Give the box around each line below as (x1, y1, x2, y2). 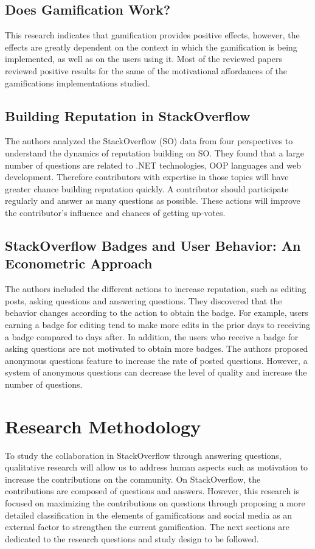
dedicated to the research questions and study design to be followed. (5, 532, 259, 545)
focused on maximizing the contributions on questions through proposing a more (5, 496, 305, 509)
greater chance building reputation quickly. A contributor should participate (5, 182, 289, 195)
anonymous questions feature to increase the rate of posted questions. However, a (5, 354, 308, 366)
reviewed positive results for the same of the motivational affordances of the (5, 64, 288, 77)
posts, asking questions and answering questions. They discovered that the (5, 294, 282, 307)
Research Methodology (5, 413, 201, 438)
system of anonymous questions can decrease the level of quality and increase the (5, 366, 307, 379)
